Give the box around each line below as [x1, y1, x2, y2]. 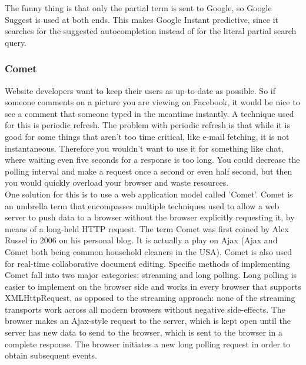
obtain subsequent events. [5, 349, 97, 361]
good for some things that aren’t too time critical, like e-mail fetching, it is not [5, 130, 290, 142]
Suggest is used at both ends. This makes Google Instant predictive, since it [5, 13, 279, 25]
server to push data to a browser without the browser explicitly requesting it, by [5, 211, 295, 223]
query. [5, 36, 27, 48]
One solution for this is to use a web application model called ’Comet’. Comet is [5, 187, 293, 200]
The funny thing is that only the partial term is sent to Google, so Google [5, 2, 272, 14]
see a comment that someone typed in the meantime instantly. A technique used [5, 107, 294, 119]
